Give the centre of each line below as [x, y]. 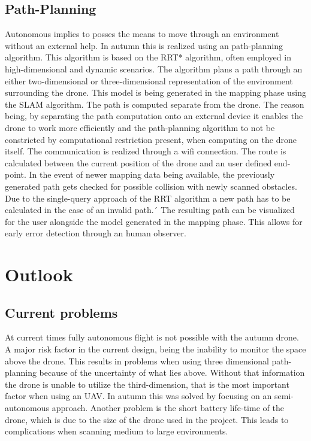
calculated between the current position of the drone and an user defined [138, 162]
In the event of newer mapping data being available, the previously [152, 174]
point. [16, 174]
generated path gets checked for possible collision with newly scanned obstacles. [151, 186]
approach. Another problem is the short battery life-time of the [168, 408]
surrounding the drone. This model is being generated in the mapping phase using [156, 92]
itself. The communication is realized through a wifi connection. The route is [146, 151]
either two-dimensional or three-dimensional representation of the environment [149, 80]
